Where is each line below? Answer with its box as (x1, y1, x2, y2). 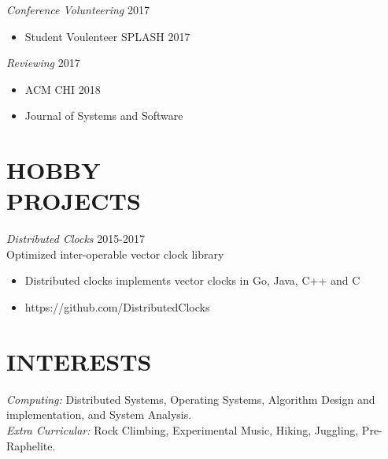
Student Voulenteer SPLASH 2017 (24, 28, 190, 44)
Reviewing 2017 (6, 54, 80, 71)
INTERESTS (6, 345, 152, 377)
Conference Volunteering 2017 (6, 2, 150, 17)
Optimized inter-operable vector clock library (6, 245, 224, 262)
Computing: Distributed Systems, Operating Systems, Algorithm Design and (6, 390, 375, 407)
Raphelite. (6, 437, 56, 453)
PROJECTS (6, 185, 141, 217)
